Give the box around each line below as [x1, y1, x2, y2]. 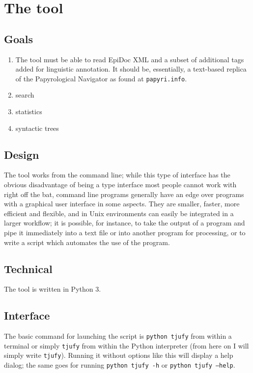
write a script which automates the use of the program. [4, 237, 170, 247]
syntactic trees [15, 123, 59, 133]
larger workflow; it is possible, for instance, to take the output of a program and [4, 218, 245, 228]
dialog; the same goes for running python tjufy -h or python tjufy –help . [4, 360, 235, 370]
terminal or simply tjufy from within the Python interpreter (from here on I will [4, 340, 249, 350]
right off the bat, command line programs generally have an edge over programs [4, 189, 244, 199]
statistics [15, 106, 42, 117]
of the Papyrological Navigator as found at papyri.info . [15, 73, 187, 83]
